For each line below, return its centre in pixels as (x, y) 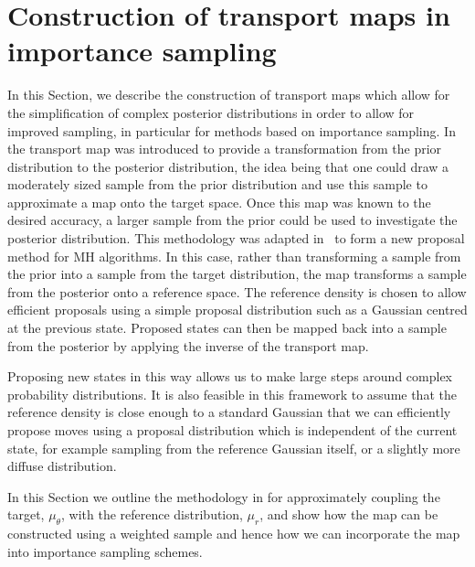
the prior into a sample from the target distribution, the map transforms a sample (237, 274)
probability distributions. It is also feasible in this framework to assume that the (232, 394)
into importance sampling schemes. (105, 551)
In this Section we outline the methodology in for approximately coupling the (224, 496)
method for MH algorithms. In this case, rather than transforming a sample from (234, 256)
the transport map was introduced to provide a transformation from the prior (225, 149)
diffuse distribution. (62, 466)
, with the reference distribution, (152, 514)
